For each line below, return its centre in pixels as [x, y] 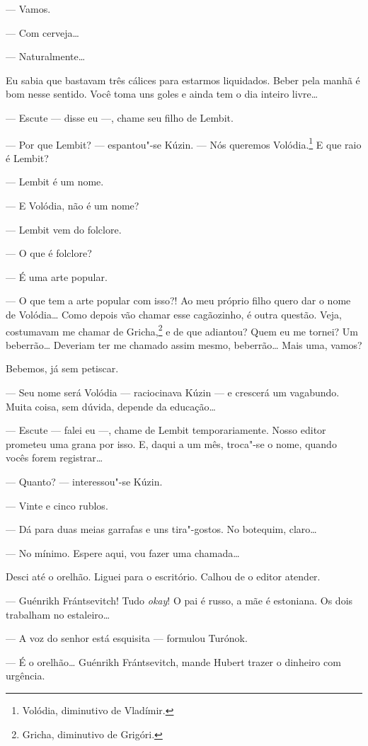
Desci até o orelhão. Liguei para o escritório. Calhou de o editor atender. [163, 576]
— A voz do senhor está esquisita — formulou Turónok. [127, 638]
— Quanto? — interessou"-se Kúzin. [84, 481]
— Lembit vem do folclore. [64, 229]
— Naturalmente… [46, 56]
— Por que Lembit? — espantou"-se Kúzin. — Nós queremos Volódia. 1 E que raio [184, 143]
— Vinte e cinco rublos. [57, 505]
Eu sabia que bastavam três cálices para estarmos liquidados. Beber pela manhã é [183, 80]
